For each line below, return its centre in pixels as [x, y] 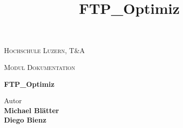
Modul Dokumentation [40, 67]
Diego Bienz [25, 120]
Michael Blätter [32, 110]
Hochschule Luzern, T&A [45, 50]
